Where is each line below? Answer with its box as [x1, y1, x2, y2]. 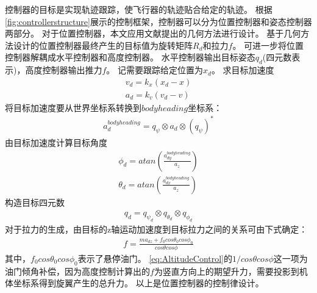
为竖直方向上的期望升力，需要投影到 [154, 264, 299, 277]
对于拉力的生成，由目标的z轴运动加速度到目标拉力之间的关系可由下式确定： [5, 222, 308, 235]
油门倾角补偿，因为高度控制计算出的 [5, 264, 150, 277]
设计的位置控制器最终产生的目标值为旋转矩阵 [13, 38, 193, 51]
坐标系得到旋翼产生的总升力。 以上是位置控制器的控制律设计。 [13, 277, 264, 289]
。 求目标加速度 [211, 63, 274, 76]
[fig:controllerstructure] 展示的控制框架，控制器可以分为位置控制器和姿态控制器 [5, 15, 312, 27]
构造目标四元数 [5, 195, 65, 208]
